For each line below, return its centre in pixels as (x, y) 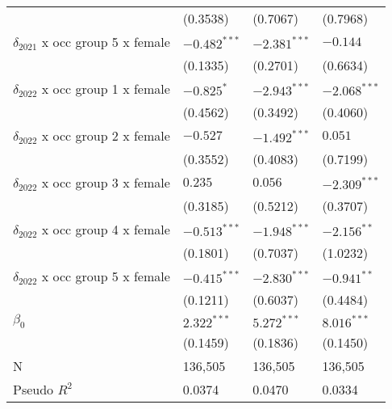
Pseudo (33, 390)
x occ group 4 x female (106, 229)
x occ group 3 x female (106, 182)
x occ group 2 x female (106, 135)
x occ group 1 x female (106, 89)
